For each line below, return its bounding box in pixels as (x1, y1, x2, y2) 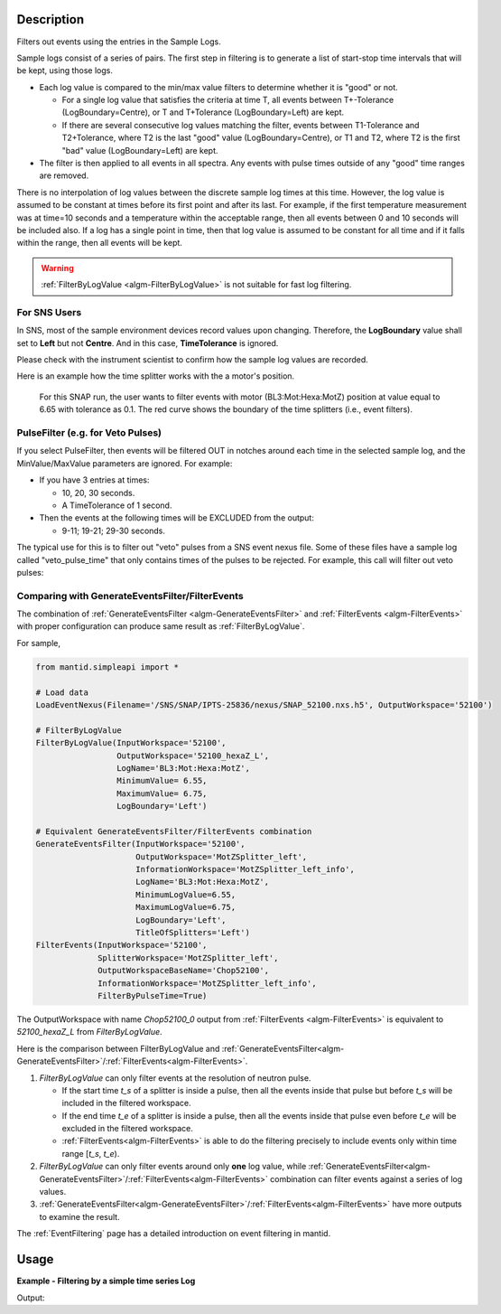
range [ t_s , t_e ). (61, 1148, 120, 1159)
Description (16, 12, 85, 27)
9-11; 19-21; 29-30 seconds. (61, 525, 166, 536)
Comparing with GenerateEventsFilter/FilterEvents (16, 589, 244, 602)
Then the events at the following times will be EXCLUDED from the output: (39, 512, 315, 523)
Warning (41, 262, 74, 273)
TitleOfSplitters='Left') (135, 927, 250, 938)
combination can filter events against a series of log (269, 1173, 463, 1184)
